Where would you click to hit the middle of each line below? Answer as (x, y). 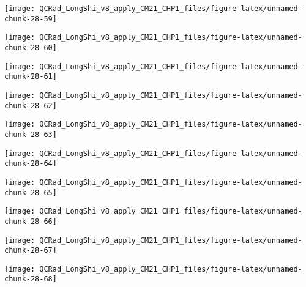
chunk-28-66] (31, 221)
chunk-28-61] (31, 77)
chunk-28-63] (31, 134)
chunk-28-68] (31, 279)
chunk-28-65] (31, 192)
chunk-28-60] (31, 47)
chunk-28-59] (31, 19)
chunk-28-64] (31, 164)
